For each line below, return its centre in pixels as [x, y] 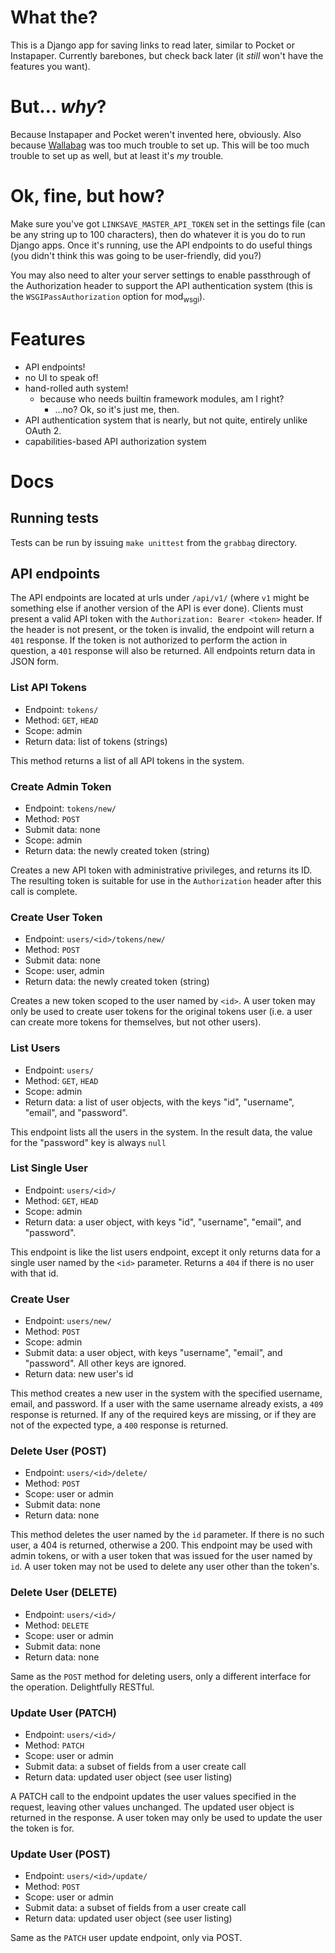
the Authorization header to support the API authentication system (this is [161, 285]
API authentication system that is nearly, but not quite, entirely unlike [166, 420]
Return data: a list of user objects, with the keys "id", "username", [159, 1102]
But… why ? [58, 107]
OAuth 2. [43, 430]
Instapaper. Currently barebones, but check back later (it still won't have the [167, 55]
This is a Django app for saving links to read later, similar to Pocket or [152, 45]
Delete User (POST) [58, 1451]
